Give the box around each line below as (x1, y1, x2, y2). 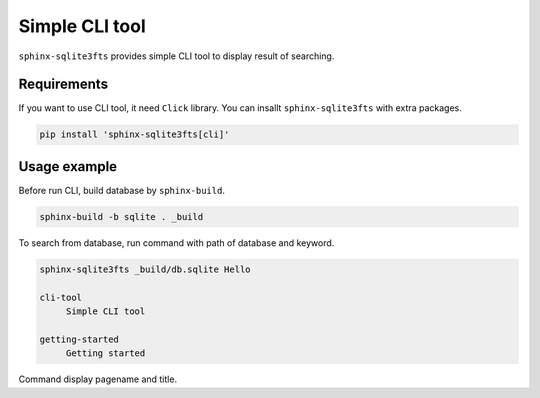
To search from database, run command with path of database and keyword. (18, 236, 335, 249)
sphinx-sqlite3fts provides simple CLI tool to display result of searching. (18, 50, 335, 62)
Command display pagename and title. (18, 373, 178, 385)
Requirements (18, 76, 109, 93)
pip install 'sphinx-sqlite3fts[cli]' (39, 129, 230, 140)
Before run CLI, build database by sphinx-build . (18, 184, 225, 196)
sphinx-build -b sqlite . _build (39, 211, 204, 222)
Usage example (18, 158, 118, 175)
